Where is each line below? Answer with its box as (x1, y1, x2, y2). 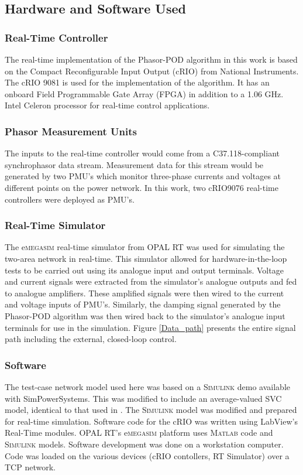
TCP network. (5, 461, 56, 473)
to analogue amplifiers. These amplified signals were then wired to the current (5, 286, 284, 299)
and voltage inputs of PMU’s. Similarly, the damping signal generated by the (5, 298, 281, 310)
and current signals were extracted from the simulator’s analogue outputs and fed (5, 275, 297, 288)
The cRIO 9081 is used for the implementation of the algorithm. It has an (5, 76, 270, 88)
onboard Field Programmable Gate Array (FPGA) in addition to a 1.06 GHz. (5, 87, 284, 100)
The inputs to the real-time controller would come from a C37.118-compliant (5, 147, 280, 159)
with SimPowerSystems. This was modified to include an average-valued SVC (5, 392, 282, 404)
